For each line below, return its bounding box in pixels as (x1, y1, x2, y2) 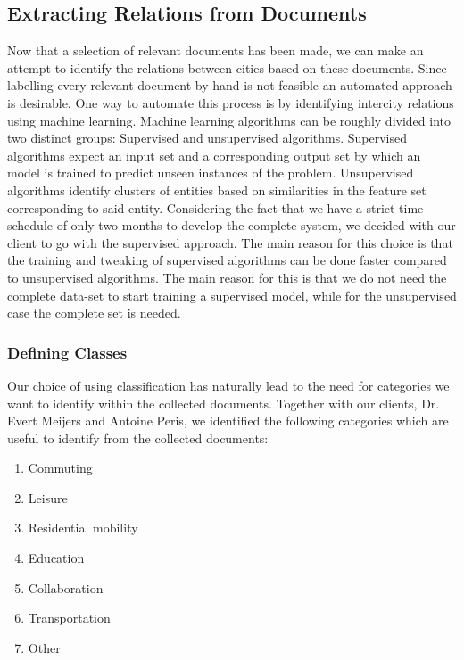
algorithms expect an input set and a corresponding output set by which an (7, 145, 421, 164)
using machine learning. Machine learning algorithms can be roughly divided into (7, 111, 451, 129)
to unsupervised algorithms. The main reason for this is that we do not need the (7, 268, 447, 286)
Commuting (28, 458, 93, 477)
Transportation (28, 608, 111, 627)
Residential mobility (28, 518, 138, 537)
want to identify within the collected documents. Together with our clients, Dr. (7, 393, 440, 412)
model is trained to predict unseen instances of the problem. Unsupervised (7, 163, 414, 182)
